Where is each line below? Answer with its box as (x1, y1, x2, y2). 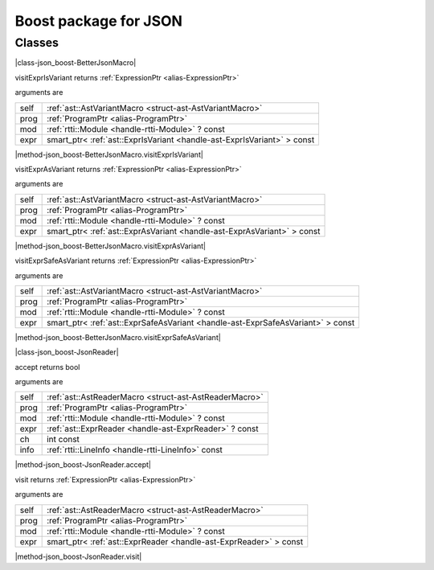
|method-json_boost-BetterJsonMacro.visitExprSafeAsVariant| (14, 332, 221, 342)
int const (47, 434, 80, 445)
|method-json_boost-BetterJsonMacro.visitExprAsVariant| (14, 241, 207, 251)
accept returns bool (14, 362, 80, 371)
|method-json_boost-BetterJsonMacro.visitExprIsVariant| (14, 150, 204, 159)
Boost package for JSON (14, 12, 182, 30)
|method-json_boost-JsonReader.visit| (14, 552, 142, 561)
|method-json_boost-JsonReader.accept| (14, 460, 152, 470)
